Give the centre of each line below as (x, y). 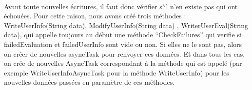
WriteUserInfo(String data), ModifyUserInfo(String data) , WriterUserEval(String (126, 25)
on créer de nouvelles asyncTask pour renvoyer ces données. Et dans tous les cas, (125, 53)
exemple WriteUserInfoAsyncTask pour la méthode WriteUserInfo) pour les (116, 72)
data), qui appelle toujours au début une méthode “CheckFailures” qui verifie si (123, 35)
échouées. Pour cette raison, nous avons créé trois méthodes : (95, 16)
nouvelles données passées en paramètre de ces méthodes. (89, 82)
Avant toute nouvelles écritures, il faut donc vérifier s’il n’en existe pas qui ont (121, 6)
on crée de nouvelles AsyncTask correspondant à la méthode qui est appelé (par (123, 63)
